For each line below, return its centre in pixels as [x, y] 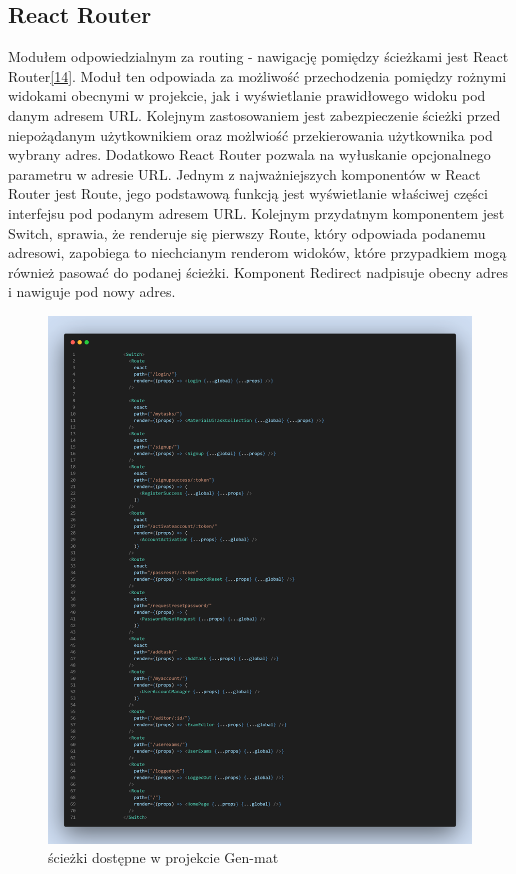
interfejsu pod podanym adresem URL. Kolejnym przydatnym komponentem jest [256, 212]
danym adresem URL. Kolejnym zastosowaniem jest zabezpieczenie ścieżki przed [254, 114]
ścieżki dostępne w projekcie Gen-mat [163, 857]
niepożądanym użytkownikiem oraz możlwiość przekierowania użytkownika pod [250, 134]
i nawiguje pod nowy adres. [92, 291]
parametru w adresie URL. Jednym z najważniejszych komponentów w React [244, 173]
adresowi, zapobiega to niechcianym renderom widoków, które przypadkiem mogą [257, 252]
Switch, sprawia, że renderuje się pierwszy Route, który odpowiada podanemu [247, 232]
